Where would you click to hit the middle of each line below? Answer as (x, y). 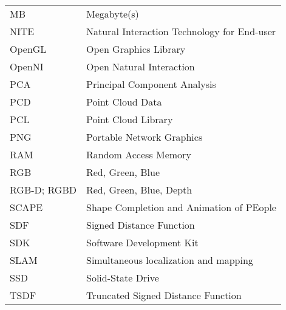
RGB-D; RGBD (43, 190)
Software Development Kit (142, 242)
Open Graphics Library (136, 49)
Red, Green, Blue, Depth (139, 190)
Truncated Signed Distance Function (164, 295)
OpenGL (28, 49)
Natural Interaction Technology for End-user (181, 31)
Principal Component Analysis (151, 84)
